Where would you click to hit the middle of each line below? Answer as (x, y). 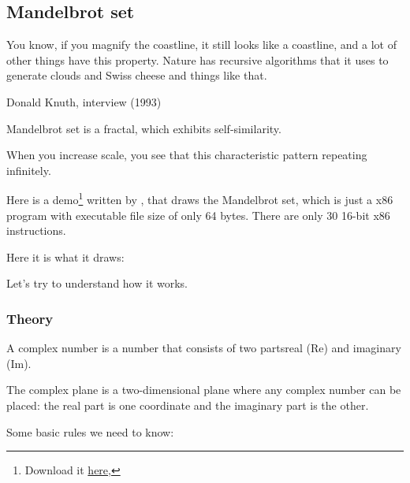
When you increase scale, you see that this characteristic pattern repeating (187, 155)
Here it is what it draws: (65, 256)
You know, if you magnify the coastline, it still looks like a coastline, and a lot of (201, 45)
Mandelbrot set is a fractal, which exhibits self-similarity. (144, 128)
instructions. (36, 230)
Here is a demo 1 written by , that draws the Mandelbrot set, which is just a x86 (200, 199)
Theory (30, 318)
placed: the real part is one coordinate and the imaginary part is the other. (188, 405)
